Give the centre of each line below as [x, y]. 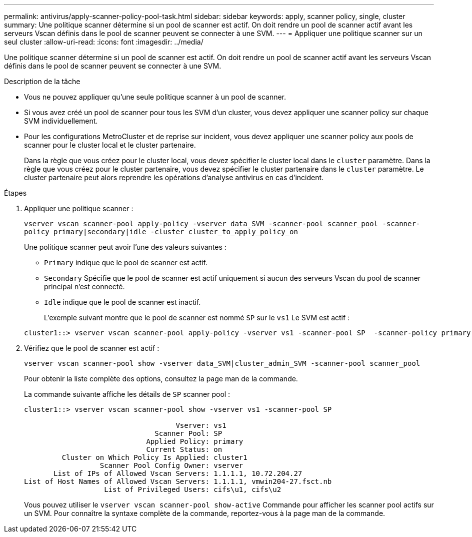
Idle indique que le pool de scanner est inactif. [122, 302]
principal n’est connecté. [84, 287]
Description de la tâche [42, 81]
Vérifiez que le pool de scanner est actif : [92, 348]
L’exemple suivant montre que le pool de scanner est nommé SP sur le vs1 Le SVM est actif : [197, 318]
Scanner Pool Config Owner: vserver [171, 465]
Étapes [15, 193]
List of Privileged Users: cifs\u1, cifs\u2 [193, 489]
